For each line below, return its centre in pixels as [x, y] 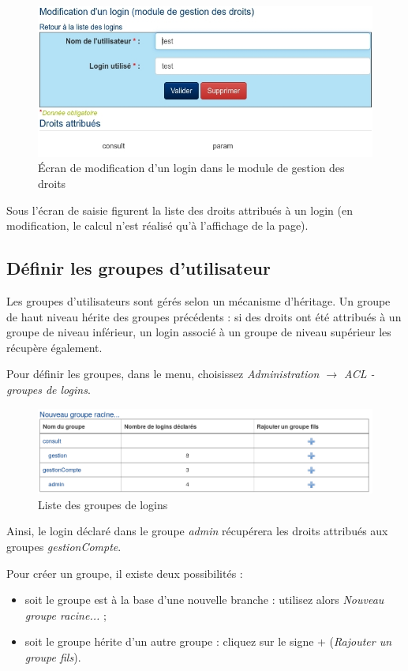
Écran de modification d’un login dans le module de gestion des [191, 168]
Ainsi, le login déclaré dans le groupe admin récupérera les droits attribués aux [197, 531]
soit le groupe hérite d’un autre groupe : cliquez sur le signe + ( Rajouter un [208, 641]
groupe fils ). [53, 657]
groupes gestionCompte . [64, 547]
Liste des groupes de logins [103, 504]
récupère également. [54, 347]
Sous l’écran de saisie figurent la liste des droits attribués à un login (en [180, 210]
